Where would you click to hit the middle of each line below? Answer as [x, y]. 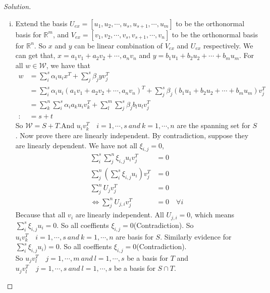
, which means [212, 215]
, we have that [68, 65]
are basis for [134, 236]
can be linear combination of [118, 45]
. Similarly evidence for [196, 236]
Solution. [17, 6]
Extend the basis [41, 23]
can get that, [35, 55]
